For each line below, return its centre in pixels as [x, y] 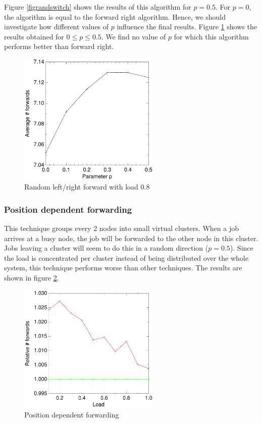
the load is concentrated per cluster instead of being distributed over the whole [126, 257]
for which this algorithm [211, 36]
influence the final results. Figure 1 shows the [187, 27]
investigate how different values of [57, 27]
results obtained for [34, 36]
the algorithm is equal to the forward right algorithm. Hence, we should [115, 16]
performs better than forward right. [59, 46]
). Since [242, 248]
